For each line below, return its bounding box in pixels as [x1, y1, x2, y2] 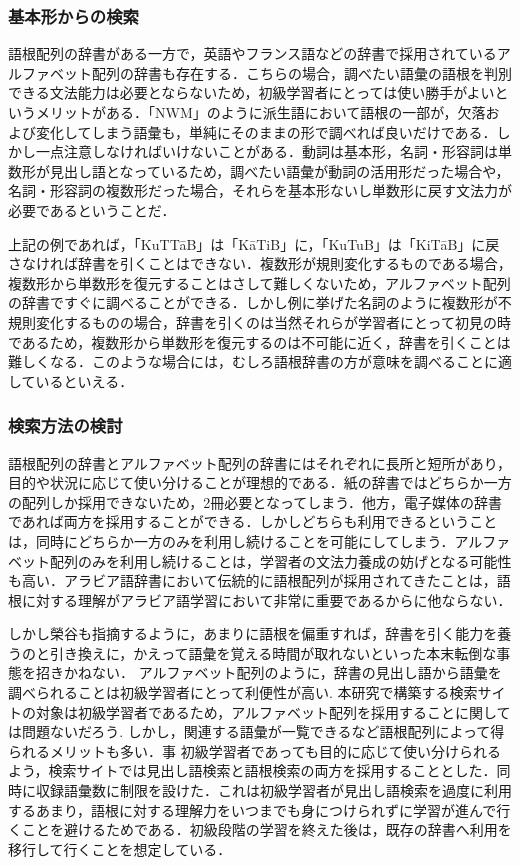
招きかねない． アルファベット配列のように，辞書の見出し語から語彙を [35, 662, 502, 683]
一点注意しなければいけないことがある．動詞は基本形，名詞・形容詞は [35, 141, 498, 162]
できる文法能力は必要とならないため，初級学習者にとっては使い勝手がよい [8, 82, 495, 103]
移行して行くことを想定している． [8, 838, 232, 859]
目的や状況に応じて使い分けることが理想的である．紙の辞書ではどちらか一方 [8, 472, 512, 493]
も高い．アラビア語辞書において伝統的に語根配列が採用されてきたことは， [8, 570, 497, 591]
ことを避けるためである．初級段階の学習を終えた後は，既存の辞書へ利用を [21, 819, 512, 840]
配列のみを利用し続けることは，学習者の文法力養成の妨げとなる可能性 [49, 550, 512, 571]
